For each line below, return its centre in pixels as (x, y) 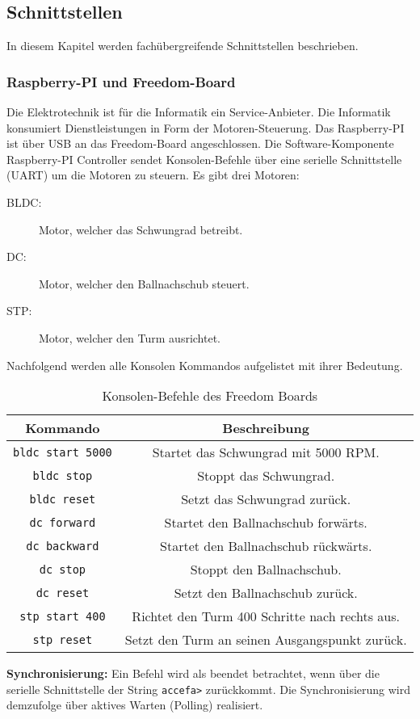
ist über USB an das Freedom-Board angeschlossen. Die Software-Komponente (200, 143)
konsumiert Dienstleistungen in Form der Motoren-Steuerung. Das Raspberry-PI (206, 127)
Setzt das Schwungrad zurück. (266, 499)
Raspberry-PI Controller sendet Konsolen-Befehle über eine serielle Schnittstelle (204, 159)
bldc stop (63, 475)
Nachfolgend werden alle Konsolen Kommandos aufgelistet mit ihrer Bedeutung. (205, 365)
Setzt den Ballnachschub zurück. (266, 593)
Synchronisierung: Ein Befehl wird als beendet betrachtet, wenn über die (193, 673)
